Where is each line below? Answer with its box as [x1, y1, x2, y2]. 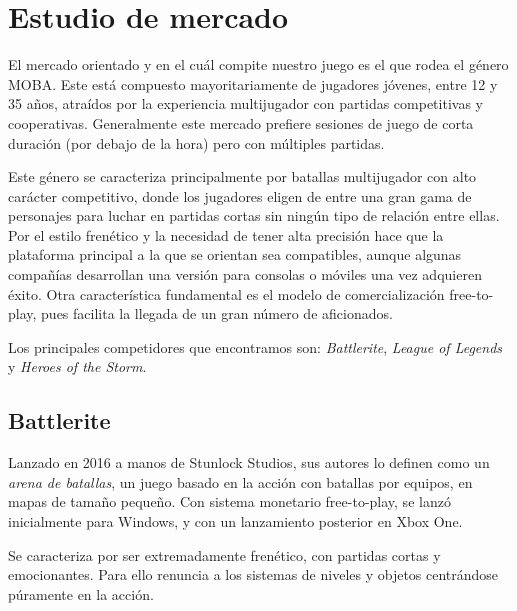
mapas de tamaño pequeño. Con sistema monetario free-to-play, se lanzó [8, 491, 451, 512]
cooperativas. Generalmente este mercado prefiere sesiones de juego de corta [8, 112, 474, 133]
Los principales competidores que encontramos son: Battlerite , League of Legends [8, 336, 503, 357]
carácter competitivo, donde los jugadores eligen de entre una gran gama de [8, 185, 472, 206]
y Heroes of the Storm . [8, 356, 147, 377]
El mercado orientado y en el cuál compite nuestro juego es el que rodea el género [8, 54, 509, 75]
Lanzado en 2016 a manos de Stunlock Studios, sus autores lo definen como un [8, 452, 490, 473]
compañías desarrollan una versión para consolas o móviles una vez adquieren [8, 264, 482, 285]
